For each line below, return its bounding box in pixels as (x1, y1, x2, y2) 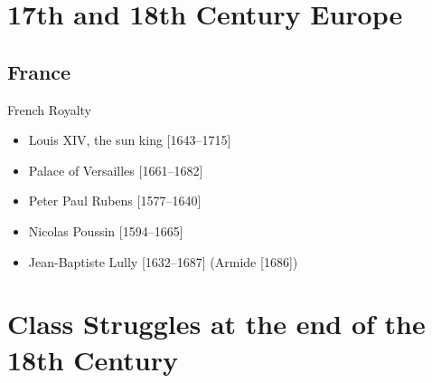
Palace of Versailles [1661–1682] (28, 160, 203, 179)
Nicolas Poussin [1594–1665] (28, 221, 183, 240)
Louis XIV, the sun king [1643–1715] (28, 130, 231, 149)
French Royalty (7, 100, 91, 119)
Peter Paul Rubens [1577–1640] (28, 191, 202, 210)
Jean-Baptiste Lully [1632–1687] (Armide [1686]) (28, 252, 298, 271)
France (7, 57, 71, 85)
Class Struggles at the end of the (7, 305, 426, 342)
